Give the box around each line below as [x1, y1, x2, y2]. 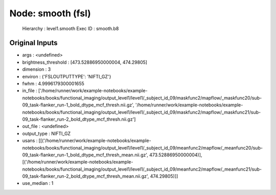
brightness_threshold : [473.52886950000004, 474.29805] [22, 59, 148, 65]
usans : [22, 137, 38, 144]
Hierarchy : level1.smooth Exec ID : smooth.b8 [22, 25, 119, 32]
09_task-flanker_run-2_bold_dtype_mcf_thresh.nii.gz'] [22, 116, 136, 122]
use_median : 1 [22, 180, 54, 186]
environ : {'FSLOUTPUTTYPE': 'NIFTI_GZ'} [22, 73, 111, 79]
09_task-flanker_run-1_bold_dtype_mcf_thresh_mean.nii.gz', [22, 152, 148, 158]
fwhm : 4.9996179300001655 [22, 80, 84, 87]
